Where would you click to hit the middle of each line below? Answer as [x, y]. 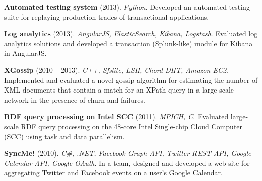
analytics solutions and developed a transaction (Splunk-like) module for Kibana [128, 43]
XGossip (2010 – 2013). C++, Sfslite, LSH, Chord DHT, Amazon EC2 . [116, 70]
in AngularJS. [25, 53]
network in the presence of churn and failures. [75, 99]
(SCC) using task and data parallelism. [64, 136]
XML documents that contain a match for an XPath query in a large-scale [119, 90]
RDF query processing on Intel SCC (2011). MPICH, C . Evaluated [116, 116]
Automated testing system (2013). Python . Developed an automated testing [127, 7]
